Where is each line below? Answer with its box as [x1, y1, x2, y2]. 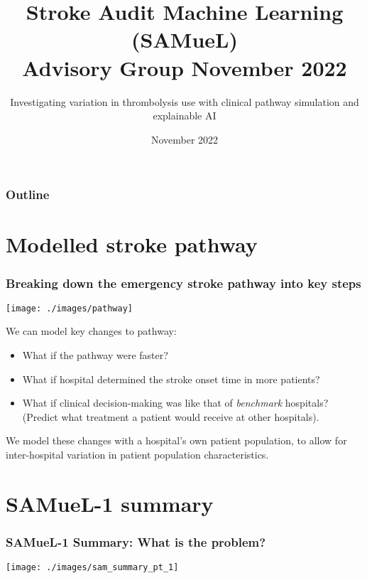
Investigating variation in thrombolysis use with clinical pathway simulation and [10, 94, 359, 109]
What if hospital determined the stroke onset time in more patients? [22, 371, 320, 386]
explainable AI [153, 108, 217, 123]
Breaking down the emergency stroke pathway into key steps [6, 274, 361, 291]
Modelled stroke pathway [6, 230, 258, 259]
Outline [6, 186, 50, 203]
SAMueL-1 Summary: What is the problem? [6, 532, 266, 550]
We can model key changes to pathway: [6, 323, 177, 338]
